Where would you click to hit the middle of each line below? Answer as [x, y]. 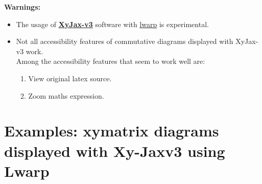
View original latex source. [70, 78]
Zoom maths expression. [66, 95]
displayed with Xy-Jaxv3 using [115, 151]
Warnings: [22, 7]
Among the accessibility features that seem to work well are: [111, 61]
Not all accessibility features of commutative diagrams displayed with [125, 41]
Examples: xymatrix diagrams [112, 131]
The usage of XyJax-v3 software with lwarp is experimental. [112, 24]
